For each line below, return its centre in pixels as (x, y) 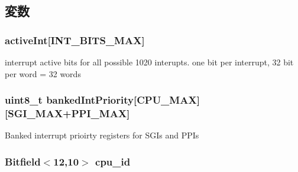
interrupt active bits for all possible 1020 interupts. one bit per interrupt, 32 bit (149, 62)
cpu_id (113, 161)
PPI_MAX (99, 113)
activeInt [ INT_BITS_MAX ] (75, 40)
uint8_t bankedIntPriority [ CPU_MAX (101, 100)
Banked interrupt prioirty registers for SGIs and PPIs (102, 135)
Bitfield (23, 161)
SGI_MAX (35, 113)
